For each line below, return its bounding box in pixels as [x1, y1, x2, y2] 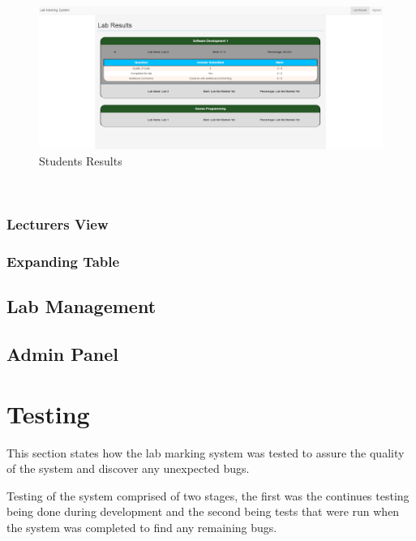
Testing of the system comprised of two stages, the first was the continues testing [6, 487, 410, 504]
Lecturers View [6, 214, 109, 234]
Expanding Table [6, 251, 120, 271]
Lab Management [6, 294, 157, 319]
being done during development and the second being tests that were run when [6, 503, 400, 520]
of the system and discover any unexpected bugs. [6, 460, 250, 477]
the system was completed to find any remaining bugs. [6, 518, 277, 535]
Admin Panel [6, 341, 119, 367]
